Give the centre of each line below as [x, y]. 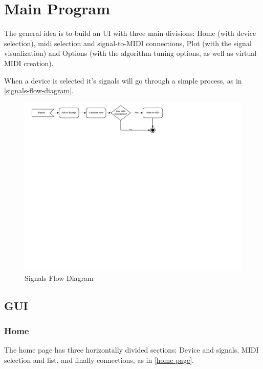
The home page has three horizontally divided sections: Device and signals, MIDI [131, 350]
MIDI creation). [29, 63]
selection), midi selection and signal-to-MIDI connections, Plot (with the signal [128, 43]
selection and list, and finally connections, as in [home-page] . [99, 360]
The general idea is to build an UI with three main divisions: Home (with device [130, 33]
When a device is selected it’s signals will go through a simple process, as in [123, 80]
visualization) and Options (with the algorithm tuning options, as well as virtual [130, 53]
